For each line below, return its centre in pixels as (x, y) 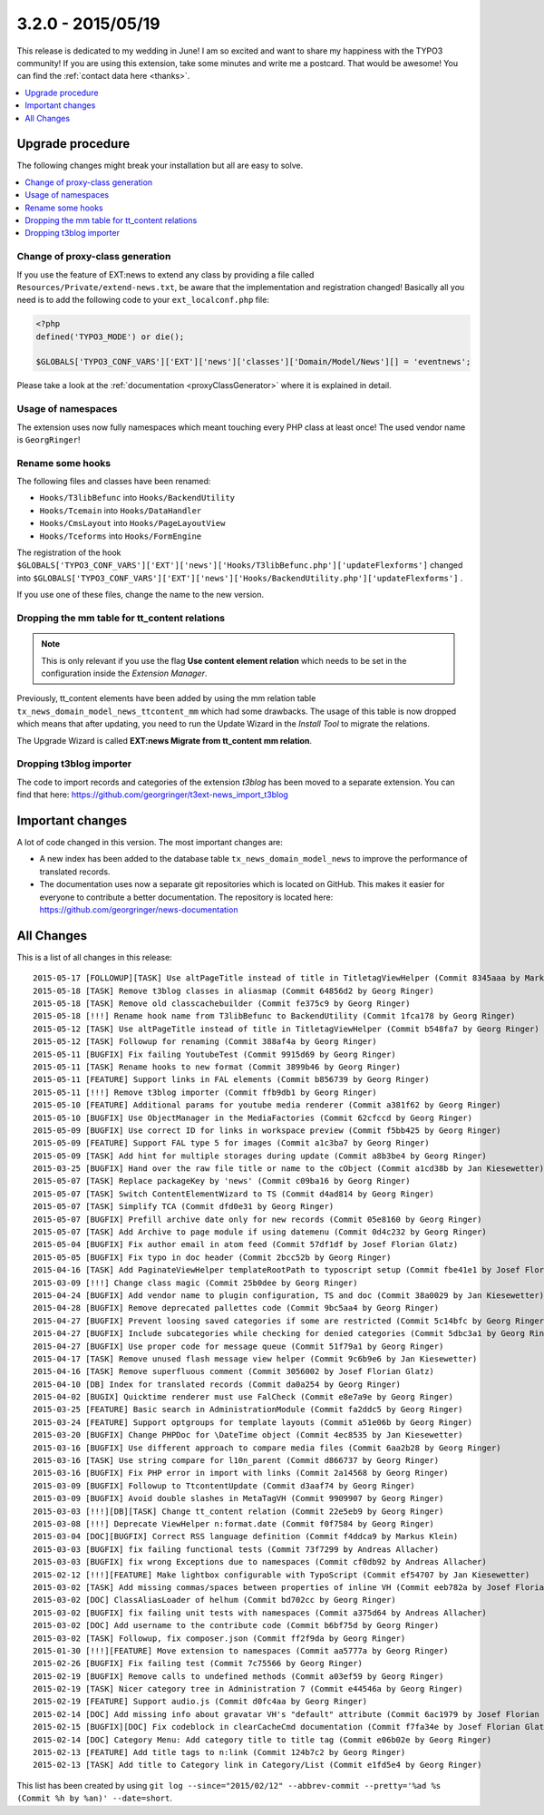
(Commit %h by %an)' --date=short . (94, 1798)
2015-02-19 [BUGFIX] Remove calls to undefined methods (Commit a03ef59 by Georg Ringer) (238, 1676)
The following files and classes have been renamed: (114, 482)
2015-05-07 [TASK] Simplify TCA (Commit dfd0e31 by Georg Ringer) (184, 1207)
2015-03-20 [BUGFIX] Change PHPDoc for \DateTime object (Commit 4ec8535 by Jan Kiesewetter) (248, 1435)
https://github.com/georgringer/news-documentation (139, 909)
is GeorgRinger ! (49, 439)
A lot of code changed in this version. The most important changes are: (150, 842)
